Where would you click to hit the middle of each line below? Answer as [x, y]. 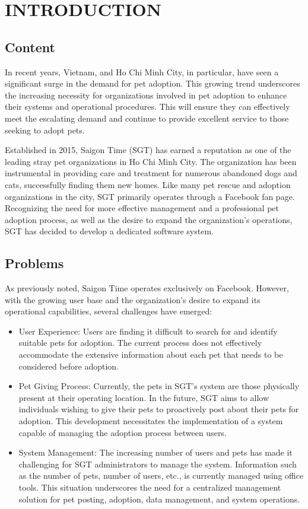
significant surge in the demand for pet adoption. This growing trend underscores [153, 83]
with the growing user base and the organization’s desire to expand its [133, 299]
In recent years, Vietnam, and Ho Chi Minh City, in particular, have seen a [142, 71]
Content [30, 47]
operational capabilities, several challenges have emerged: [109, 311]
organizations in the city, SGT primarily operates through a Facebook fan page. [150, 196]
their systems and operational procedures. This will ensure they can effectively [147, 106]
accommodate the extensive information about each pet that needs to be [151, 354]
